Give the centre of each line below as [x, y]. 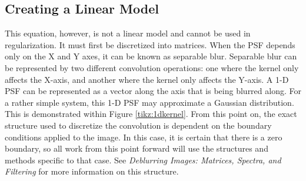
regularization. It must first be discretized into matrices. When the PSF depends [150, 44]
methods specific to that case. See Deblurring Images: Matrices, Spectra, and [143, 160]
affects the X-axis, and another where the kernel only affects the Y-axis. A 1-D [147, 79]
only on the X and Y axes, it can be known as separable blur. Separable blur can [151, 56]
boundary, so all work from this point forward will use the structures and [137, 148]
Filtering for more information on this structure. [92, 171]
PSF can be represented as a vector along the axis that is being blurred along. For [153, 91]
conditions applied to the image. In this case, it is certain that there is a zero [144, 137]
